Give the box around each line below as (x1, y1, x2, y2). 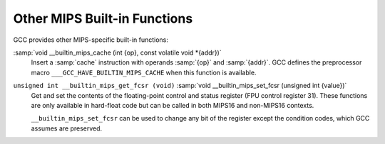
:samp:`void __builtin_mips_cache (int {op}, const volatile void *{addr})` (13, 48, 222, 57)
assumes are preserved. (31, 124, 103, 133)
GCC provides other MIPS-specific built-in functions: (13, 35, 169, 44)
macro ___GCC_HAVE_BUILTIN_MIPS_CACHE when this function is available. (31, 68, 257, 77)
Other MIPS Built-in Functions (13, 11, 193, 26)
